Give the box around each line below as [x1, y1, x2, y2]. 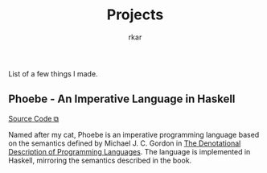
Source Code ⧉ [8, 113, 60, 123]
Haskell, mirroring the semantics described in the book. [8, 155, 192, 165]
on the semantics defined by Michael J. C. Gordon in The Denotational [8, 138, 241, 148]
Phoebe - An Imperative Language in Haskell [8, 93, 236, 106]
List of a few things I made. [8, 68, 98, 78]
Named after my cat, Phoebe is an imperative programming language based [8, 130, 260, 139]
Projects [106, 6, 164, 24]
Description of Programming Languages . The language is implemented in [8, 146, 251, 156]
